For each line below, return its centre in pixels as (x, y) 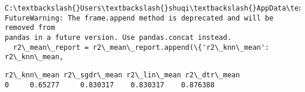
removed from (30, 28)
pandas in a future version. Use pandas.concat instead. (118, 37)
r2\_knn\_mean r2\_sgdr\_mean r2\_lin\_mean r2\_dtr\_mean (122, 75)
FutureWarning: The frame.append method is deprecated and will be (139, 18)
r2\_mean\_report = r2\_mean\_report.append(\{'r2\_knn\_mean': (141, 47)
